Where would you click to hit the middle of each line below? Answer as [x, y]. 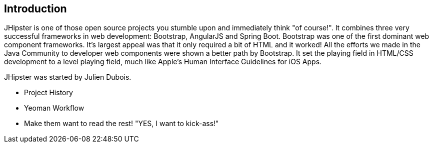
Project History [48, 93]
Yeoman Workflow [54, 108]
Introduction [35, 9]
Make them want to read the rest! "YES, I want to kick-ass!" [121, 124]
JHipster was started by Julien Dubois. [68, 77]
